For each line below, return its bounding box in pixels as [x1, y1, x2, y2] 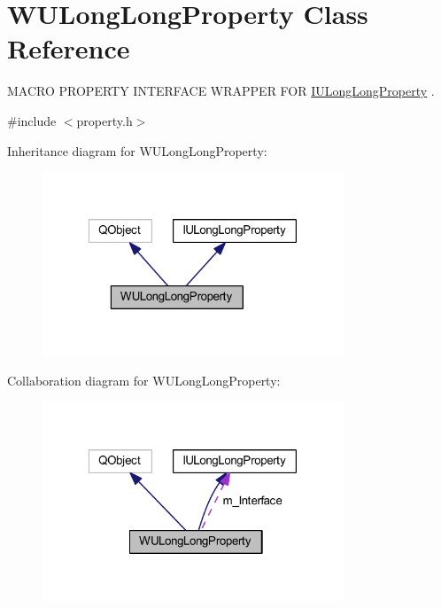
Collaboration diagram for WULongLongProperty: [7, 371, 281, 390]
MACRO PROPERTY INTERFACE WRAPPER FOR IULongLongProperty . [7, 82, 435, 100]
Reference [7, 30, 130, 66]
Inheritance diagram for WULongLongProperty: [7, 141, 267, 160]
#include [7, 111, 57, 129]
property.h [76, 111, 133, 129]
